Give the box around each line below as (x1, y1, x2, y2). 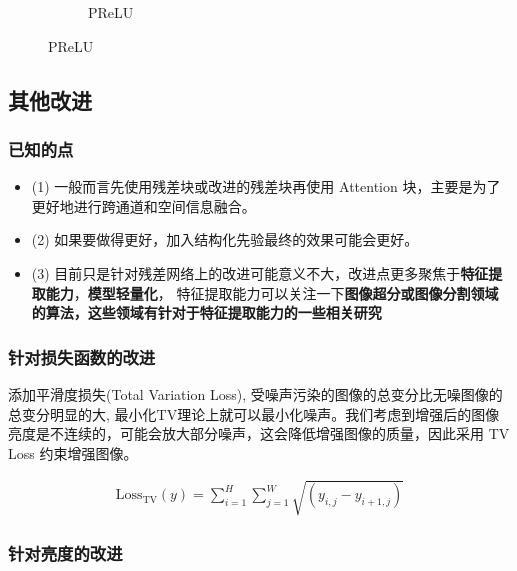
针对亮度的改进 (8, 540, 123, 565)
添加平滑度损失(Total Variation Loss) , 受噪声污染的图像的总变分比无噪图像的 (8, 383, 503, 404)
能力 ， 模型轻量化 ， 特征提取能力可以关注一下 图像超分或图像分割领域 (45, 282, 499, 303)
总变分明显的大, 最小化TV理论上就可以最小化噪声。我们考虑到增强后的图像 (8, 403, 500, 424)
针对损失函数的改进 (8, 344, 156, 369)
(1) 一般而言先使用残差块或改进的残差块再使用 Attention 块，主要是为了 (31, 176, 501, 197)
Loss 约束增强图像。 (8, 442, 138, 463)
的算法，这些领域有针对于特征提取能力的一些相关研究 (31, 302, 382, 323)
